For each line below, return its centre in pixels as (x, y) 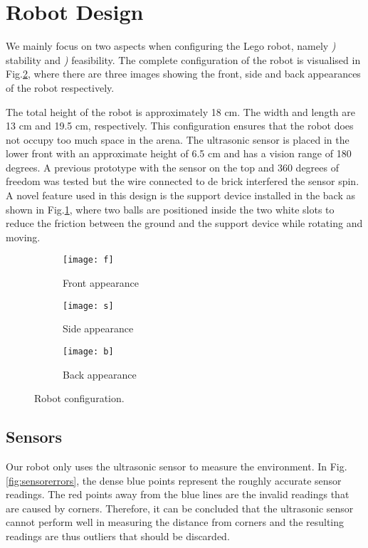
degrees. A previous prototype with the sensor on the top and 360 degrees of (173, 167)
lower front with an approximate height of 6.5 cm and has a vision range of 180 (179, 153)
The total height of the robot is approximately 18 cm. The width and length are (180, 111)
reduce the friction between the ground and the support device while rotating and (184, 223)
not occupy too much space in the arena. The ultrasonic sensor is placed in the (178, 139)
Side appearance (98, 328)
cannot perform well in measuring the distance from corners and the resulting (175, 522)
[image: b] (88, 351)
